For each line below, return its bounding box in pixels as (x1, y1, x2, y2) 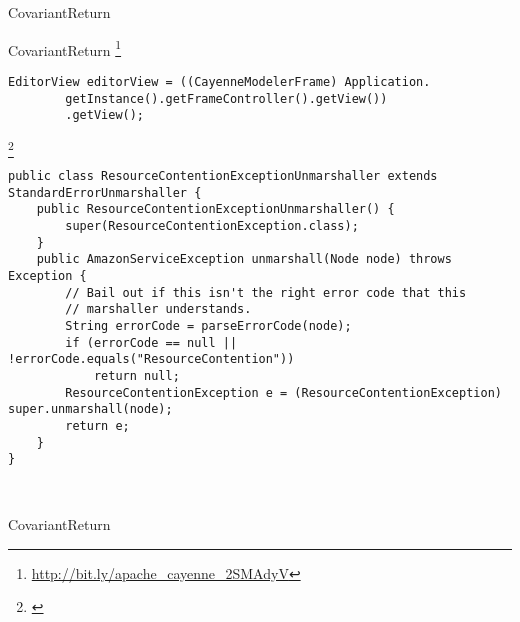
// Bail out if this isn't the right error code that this (65, 285, 467, 300)
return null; (93, 369, 180, 384)
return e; (65, 418, 130, 433)
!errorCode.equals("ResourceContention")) (8, 352, 295, 367)
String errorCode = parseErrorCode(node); (65, 319, 352, 334)
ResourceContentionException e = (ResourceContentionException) (65, 385, 502, 400)
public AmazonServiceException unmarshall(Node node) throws (36, 252, 452, 267)
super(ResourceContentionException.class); (65, 219, 359, 234)
